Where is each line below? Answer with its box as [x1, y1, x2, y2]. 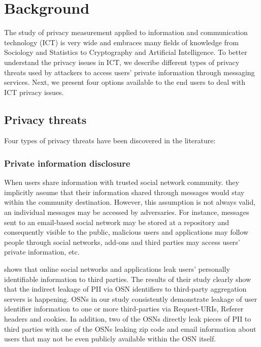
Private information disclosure [4, 157, 130, 169]
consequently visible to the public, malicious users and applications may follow [4, 227, 249, 237]
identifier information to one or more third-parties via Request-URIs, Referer [4, 303, 244, 314]
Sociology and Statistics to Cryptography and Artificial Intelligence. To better [4, 47, 247, 57]
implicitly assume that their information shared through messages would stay [4, 186, 245, 197]
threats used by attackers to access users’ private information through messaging [4, 67, 255, 77]
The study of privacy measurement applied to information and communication [4, 27, 248, 38]
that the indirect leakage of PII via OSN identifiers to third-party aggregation [4, 283, 247, 294]
